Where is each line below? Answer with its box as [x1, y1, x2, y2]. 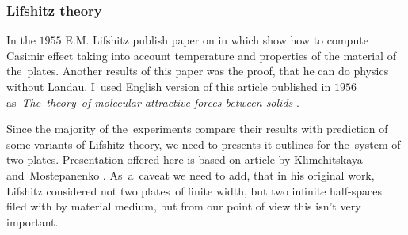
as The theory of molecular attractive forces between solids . [6, 93, 299, 110]
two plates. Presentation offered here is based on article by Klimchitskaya [6, 151, 363, 168]
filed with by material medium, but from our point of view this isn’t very [6, 198, 361, 214]
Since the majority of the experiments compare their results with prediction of [6, 120, 388, 137]
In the [6, 32, 36, 48]
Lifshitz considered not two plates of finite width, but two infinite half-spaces [6, 182, 382, 199]
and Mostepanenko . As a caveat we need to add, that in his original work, [6, 166, 375, 183]
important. [6, 213, 59, 229]
